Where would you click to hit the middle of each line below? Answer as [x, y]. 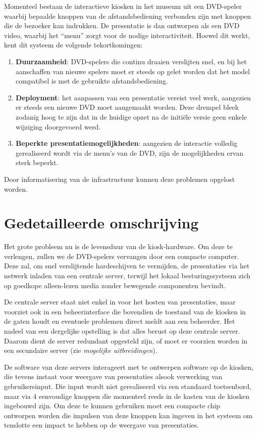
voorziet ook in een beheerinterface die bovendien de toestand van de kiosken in [125, 311]
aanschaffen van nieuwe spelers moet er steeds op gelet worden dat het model [133, 71]
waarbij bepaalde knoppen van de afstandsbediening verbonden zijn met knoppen [128, 16]
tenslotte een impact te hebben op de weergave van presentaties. [102, 425]
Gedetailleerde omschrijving [101, 223]
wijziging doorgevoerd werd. [58, 126]
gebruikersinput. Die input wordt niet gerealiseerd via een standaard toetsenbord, [128, 386]
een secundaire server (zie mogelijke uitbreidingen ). [81, 350]
